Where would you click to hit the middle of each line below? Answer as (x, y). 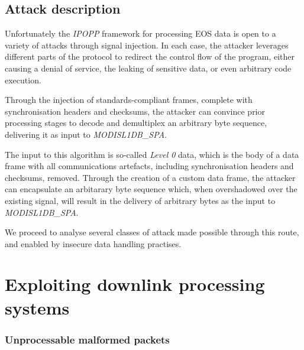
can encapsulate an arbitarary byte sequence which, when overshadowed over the (151, 189)
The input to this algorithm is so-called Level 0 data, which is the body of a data (152, 154)
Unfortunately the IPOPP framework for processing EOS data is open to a (140, 33)
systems (37, 307)
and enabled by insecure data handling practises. (93, 243)
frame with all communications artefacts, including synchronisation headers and (149, 166)
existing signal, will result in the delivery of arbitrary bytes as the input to (140, 200)
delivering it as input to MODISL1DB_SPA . (86, 134)
